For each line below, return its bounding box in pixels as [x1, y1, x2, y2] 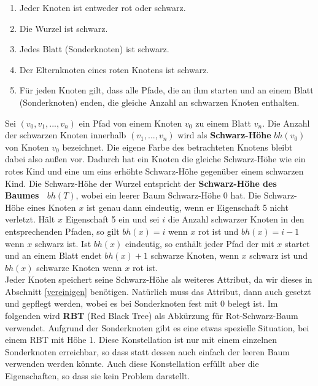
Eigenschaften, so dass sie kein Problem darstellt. [5, 369, 190, 382]
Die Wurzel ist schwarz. [19, 22, 108, 34]
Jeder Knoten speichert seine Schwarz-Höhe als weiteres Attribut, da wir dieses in [5, 273, 312, 286]
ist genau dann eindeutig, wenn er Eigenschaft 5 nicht [86, 200, 289, 213]
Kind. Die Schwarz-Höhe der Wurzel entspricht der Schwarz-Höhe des [5, 176, 277, 189]
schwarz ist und [249, 249, 308, 262]
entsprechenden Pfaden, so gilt [5, 224, 120, 237]
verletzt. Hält [5, 213, 55, 226]
